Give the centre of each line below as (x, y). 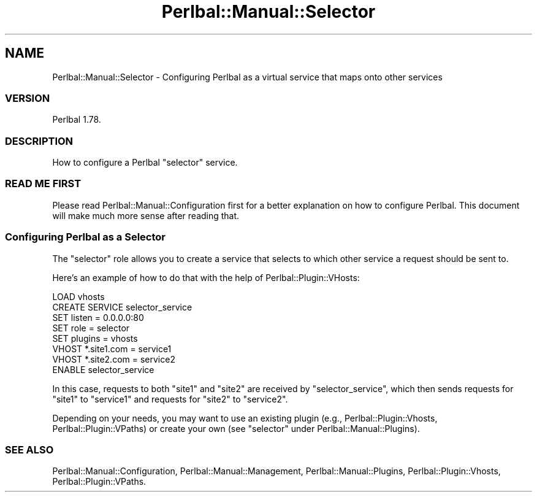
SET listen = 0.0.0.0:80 (98, 317)
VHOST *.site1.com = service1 (112, 349)
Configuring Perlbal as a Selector (86, 237)
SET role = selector (91, 328)
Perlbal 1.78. (77, 120)
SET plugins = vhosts (95, 338)
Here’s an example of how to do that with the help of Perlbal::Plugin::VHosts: (206, 277)
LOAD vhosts (78, 296)
